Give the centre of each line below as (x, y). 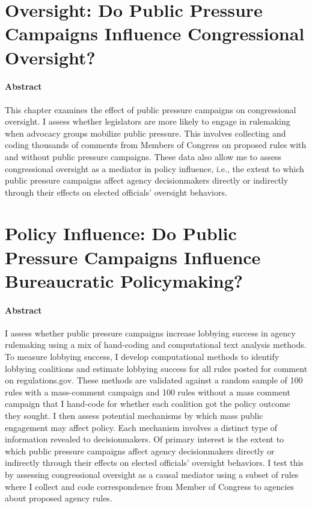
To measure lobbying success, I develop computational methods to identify (142, 357)
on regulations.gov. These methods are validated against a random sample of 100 (154, 380)
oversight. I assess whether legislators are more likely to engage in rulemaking (148, 121)
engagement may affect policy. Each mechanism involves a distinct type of (141, 427)
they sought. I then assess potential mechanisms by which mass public (134, 415)
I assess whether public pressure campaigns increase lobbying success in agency (150, 333)
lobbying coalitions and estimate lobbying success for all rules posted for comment (156, 368)
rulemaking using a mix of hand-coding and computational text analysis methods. (156, 345)
